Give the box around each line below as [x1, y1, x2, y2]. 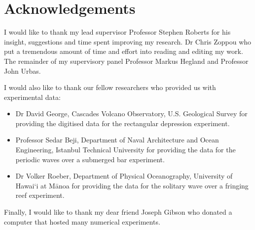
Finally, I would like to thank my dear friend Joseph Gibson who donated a [4, 207, 232, 217]
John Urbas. [4, 65, 41, 76]
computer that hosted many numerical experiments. [4, 216, 160, 227]
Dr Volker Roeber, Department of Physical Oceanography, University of [15, 171, 233, 181]
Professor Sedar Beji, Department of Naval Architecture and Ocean [15, 135, 219, 145]
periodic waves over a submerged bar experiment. [15, 154, 165, 164]
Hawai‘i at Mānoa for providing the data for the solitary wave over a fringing [15, 180, 249, 190]
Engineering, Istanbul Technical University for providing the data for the [15, 144, 236, 155]
